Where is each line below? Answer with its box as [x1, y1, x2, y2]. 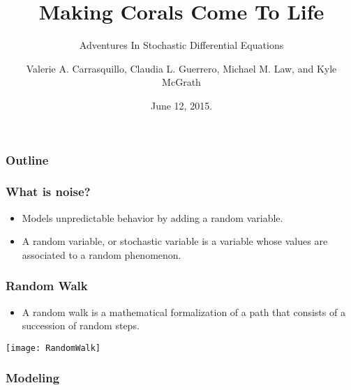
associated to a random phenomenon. [22, 247, 181, 262]
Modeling [6, 369, 60, 387]
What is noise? [6, 183, 91, 200]
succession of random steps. [22, 318, 140, 333]
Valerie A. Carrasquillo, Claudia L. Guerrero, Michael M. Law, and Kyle [26, 61, 337, 75]
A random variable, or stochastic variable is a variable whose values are [22, 234, 328, 248]
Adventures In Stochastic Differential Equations [79, 38, 284, 52]
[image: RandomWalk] [6, 343, 101, 353]
